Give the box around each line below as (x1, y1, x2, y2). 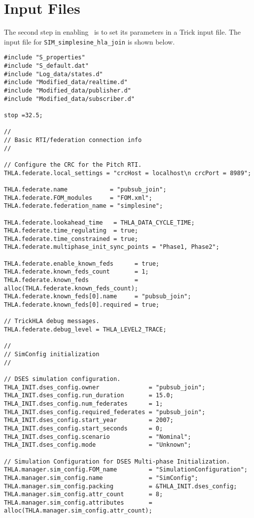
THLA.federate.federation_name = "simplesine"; (4, 202, 163, 210)
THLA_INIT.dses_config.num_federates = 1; (4, 400, 163, 407)
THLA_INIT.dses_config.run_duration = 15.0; (4, 392, 174, 399)
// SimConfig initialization (4, 351, 100, 358)
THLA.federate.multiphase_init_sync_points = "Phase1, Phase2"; (4, 243, 219, 251)
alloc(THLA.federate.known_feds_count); (4, 284, 139, 292)
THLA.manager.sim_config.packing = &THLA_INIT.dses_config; (4, 482, 237, 490)
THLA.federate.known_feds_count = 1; (4, 268, 149, 276)
